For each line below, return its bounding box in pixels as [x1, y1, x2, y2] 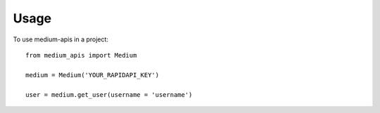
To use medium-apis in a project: [13, 35, 109, 44]
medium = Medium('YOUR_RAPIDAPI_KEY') [25, 71, 160, 79]
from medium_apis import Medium [25, 51, 137, 59]
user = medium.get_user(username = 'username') [25, 91, 193, 98]
